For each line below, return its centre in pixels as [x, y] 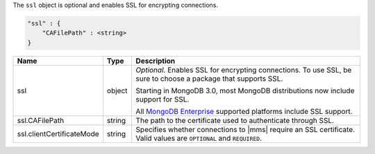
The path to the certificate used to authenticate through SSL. [235, 120]
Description [156, 61]
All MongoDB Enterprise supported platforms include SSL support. [244, 111]
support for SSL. [162, 99]
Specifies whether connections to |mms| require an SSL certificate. [245, 129]
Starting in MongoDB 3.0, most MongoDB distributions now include [245, 90]
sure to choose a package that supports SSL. [209, 78]
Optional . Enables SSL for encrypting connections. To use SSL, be [244, 70]
